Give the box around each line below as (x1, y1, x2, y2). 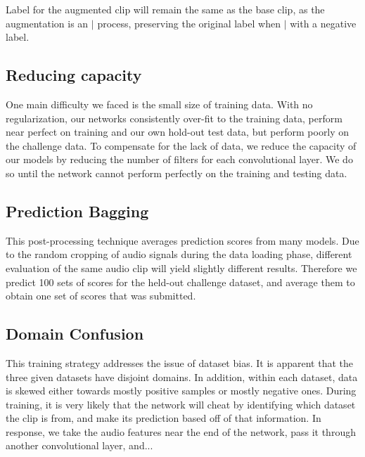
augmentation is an (6, 15, 89, 30)
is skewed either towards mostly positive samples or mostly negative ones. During (6, 383, 357, 398)
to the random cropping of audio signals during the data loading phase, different (6, 247, 352, 262)
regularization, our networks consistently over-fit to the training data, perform (6, 110, 342, 125)
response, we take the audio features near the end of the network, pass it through (6, 424, 356, 439)
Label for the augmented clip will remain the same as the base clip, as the (6, 2, 325, 16)
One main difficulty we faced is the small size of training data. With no (6, 96, 313, 111)
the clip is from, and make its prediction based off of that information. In (6, 411, 321, 425)
